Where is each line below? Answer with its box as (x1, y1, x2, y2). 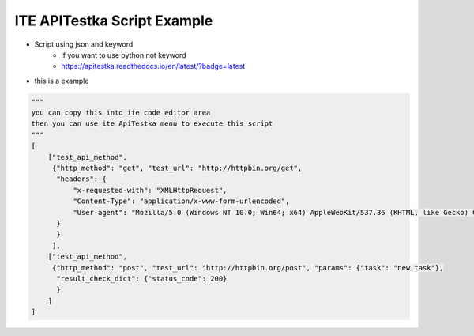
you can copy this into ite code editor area (31, 108, 211, 118)
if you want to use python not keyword (61, 50, 186, 59)
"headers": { (56, 175, 107, 183)
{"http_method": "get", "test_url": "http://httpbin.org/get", (51, 164, 303, 173)
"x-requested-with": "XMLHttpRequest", (72, 186, 228, 194)
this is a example (34, 76, 89, 85)
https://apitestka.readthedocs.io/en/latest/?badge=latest (61, 62, 246, 71)
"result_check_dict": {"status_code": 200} (56, 274, 228, 283)
